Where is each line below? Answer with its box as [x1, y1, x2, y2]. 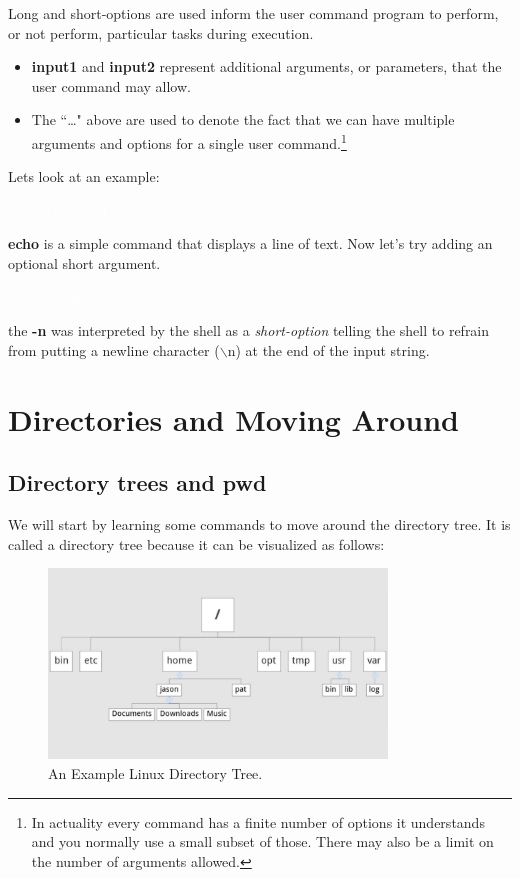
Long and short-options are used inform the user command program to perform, [8, 3, 499, 23]
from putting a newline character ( [8, 339, 220, 360]
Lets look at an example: [8, 166, 160, 187]
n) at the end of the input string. [227, 339, 430, 360]
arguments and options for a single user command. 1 [31, 129, 347, 153]
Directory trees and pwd [8, 467, 267, 498]
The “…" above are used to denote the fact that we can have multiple [31, 109, 455, 130]
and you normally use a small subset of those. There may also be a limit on [31, 831, 494, 852]
